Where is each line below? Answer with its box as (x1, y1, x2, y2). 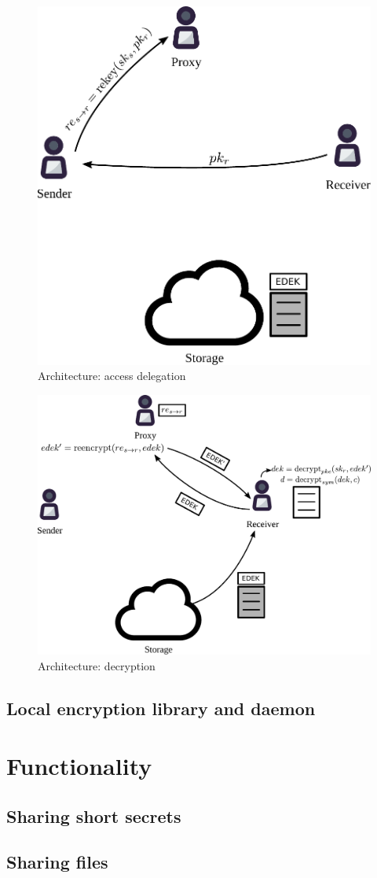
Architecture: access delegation (38, 367, 186, 384)
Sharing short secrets (6, 803, 181, 828)
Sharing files (6, 850, 108, 874)
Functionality (6, 750, 152, 782)
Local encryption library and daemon (6, 695, 316, 720)
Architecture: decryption (38, 657, 156, 673)
